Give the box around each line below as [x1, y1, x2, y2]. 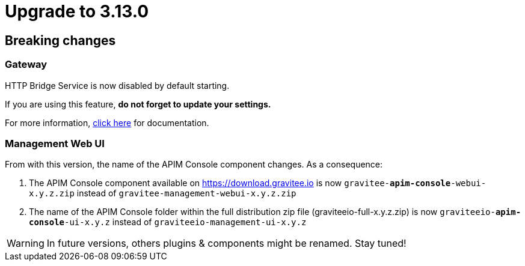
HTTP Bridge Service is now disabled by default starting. [5, 80, 230, 91]
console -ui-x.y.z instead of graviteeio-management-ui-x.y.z [29, 217, 307, 228]
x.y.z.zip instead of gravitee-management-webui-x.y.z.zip [29, 188, 296, 199]
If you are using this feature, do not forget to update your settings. [5, 98, 271, 109]
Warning [7, 237, 45, 250]
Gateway [5, 58, 48, 71]
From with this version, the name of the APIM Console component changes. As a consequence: [5, 159, 383, 170]
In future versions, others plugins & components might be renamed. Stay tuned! [46, 237, 407, 250]
